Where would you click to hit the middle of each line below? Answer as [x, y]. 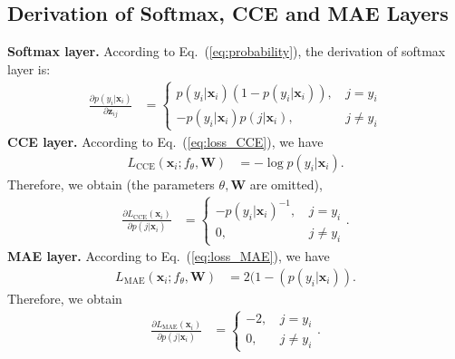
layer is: [29, 68]
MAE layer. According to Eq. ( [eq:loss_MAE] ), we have [169, 256]
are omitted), [286, 184]
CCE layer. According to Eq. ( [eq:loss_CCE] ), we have [165, 141]
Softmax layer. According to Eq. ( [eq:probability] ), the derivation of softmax [227, 51]
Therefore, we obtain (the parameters [111, 184]
